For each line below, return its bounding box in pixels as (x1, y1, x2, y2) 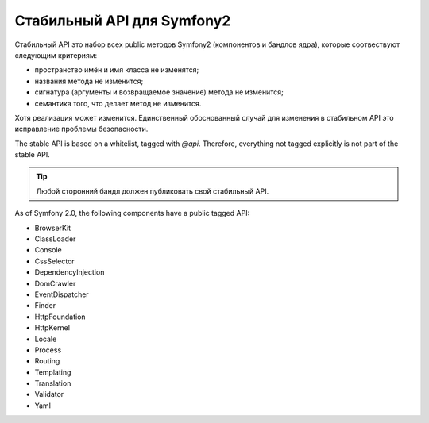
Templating (34, 367, 71, 377)
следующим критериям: (14, 50, 98, 60)
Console (34, 245, 63, 255)
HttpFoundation (34, 312, 87, 321)
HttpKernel (34, 323, 71, 333)
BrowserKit (34, 223, 71, 233)
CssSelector (34, 256, 75, 266)
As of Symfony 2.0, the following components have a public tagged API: (14, 209, 250, 218)
